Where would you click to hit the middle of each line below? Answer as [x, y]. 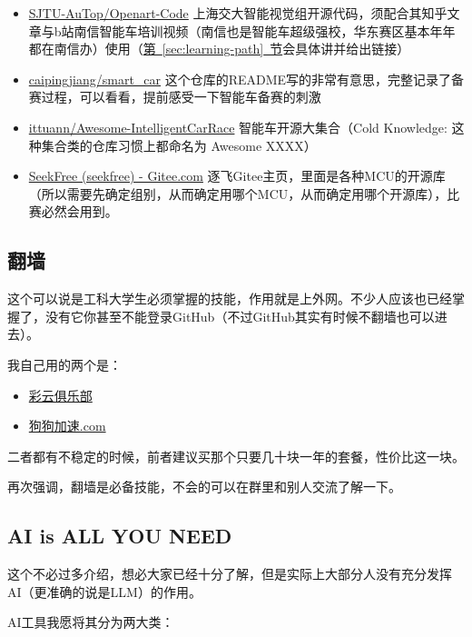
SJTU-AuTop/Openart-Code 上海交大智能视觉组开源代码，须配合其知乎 [238, 13]
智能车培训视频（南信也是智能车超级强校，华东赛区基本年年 [277, 30]
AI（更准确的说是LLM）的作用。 [104, 591]
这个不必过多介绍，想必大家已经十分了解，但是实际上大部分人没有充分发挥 [230, 574]
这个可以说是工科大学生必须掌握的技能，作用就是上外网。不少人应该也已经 [230, 299]
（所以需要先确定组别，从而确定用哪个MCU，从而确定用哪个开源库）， [238, 193]
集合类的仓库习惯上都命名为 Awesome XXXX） [179, 145]
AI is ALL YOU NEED [120, 536]
